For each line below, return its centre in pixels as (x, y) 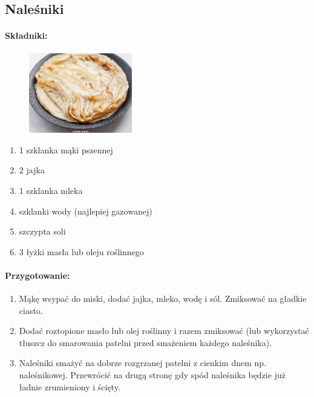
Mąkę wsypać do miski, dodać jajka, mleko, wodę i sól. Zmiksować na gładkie (163, 299)
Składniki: (26, 35)
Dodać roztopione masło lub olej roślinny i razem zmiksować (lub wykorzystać (164, 331)
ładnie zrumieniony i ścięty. (70, 386)
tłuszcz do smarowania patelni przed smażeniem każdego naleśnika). (146, 342)
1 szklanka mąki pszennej (66, 149)
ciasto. (31, 310)
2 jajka (32, 170)
